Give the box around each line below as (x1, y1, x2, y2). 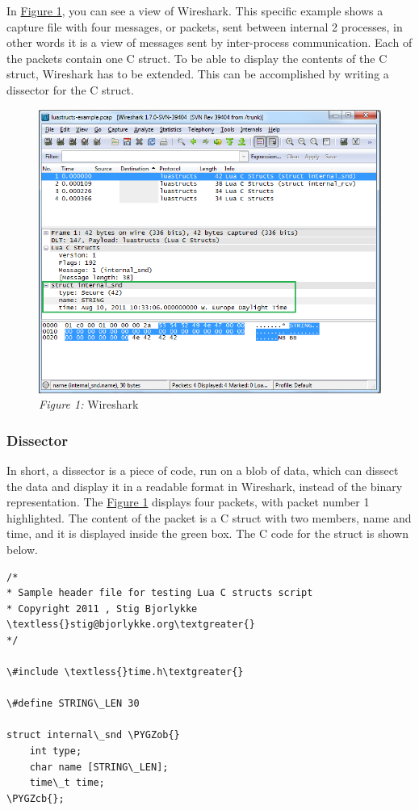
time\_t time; (29, 777, 105, 789)
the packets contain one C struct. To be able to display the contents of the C (6, 49, 388, 66)
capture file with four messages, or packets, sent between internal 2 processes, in (6, 18, 403, 35)
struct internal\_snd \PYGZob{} (6, 729, 180, 741)
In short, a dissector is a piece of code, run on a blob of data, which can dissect (6, 461, 399, 478)
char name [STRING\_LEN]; (29, 761, 169, 773)
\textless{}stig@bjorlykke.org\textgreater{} (6, 619, 255, 631)
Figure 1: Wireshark (39, 396, 139, 413)
